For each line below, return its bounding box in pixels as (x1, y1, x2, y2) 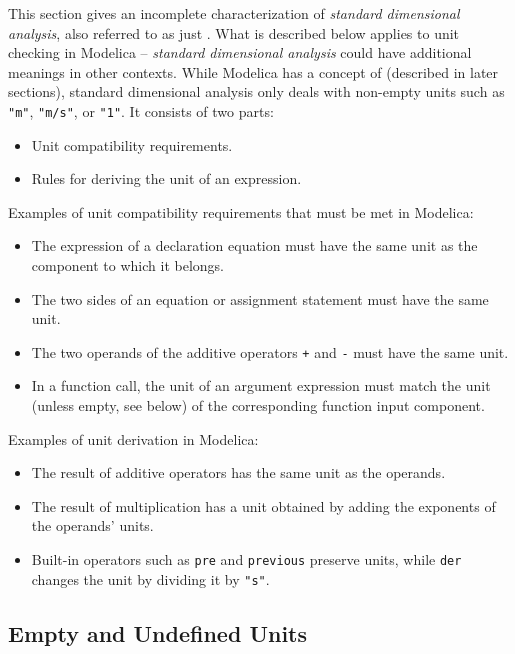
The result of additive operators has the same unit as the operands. (31, 462, 446, 483)
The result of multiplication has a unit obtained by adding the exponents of (31, 495, 496, 516)
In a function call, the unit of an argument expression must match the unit (31, 375, 491, 396)
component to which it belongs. (31, 255, 224, 275)
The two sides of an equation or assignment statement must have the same (31, 288, 489, 309)
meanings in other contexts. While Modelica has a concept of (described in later (8, 61, 499, 82)
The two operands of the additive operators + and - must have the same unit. (31, 341, 509, 362)
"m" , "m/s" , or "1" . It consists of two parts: (8, 100, 274, 121)
